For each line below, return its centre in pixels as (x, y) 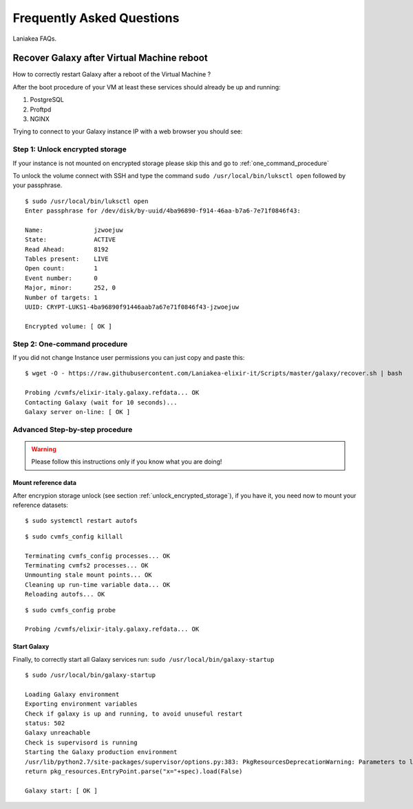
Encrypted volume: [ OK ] (69, 326)
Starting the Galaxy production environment (102, 752)
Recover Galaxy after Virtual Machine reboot (110, 58)
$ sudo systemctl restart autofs (81, 521)
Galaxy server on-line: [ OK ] (78, 412)
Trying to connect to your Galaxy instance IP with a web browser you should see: (128, 131)
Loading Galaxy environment (72, 694)
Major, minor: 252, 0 (71, 288)
